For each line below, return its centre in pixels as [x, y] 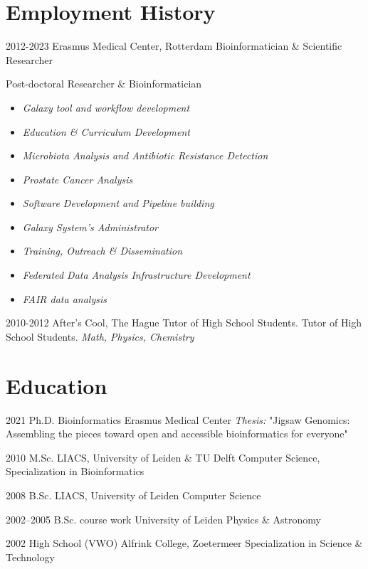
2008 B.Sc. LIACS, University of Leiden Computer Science [133, 495]
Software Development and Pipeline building [118, 203]
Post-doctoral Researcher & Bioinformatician [104, 84]
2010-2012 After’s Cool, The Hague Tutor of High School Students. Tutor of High [184, 323]
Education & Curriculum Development [106, 131]
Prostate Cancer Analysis [78, 179]
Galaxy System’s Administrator [90, 227]
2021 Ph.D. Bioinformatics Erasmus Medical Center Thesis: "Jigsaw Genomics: [178, 419]
